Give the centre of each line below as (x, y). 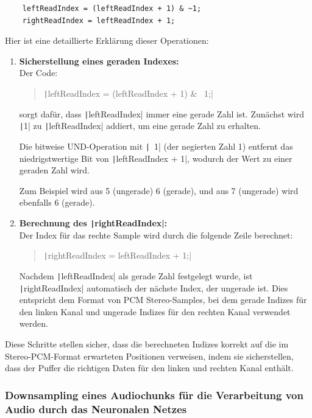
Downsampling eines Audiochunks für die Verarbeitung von (154, 395)
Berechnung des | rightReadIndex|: (93, 223)
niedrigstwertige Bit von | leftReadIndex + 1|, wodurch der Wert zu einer (156, 158)
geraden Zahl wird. (55, 170)
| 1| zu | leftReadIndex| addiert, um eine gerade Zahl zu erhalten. (140, 126)
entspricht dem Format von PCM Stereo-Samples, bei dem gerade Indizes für (163, 300)
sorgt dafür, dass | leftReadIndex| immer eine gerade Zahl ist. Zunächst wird (162, 113)
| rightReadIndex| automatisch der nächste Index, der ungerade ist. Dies (154, 287)
